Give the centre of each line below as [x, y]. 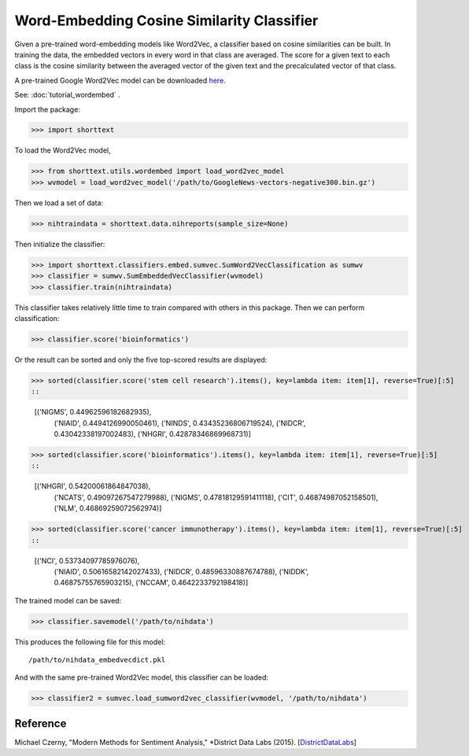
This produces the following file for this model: [90, 642]
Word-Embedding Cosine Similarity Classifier [166, 20]
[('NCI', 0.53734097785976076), [87, 561]
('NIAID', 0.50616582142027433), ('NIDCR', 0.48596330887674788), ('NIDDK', [181, 571]
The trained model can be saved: [68, 600]
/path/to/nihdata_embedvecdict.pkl [97, 660]
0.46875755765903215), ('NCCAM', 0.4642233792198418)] [151, 583]
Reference [41, 723]
